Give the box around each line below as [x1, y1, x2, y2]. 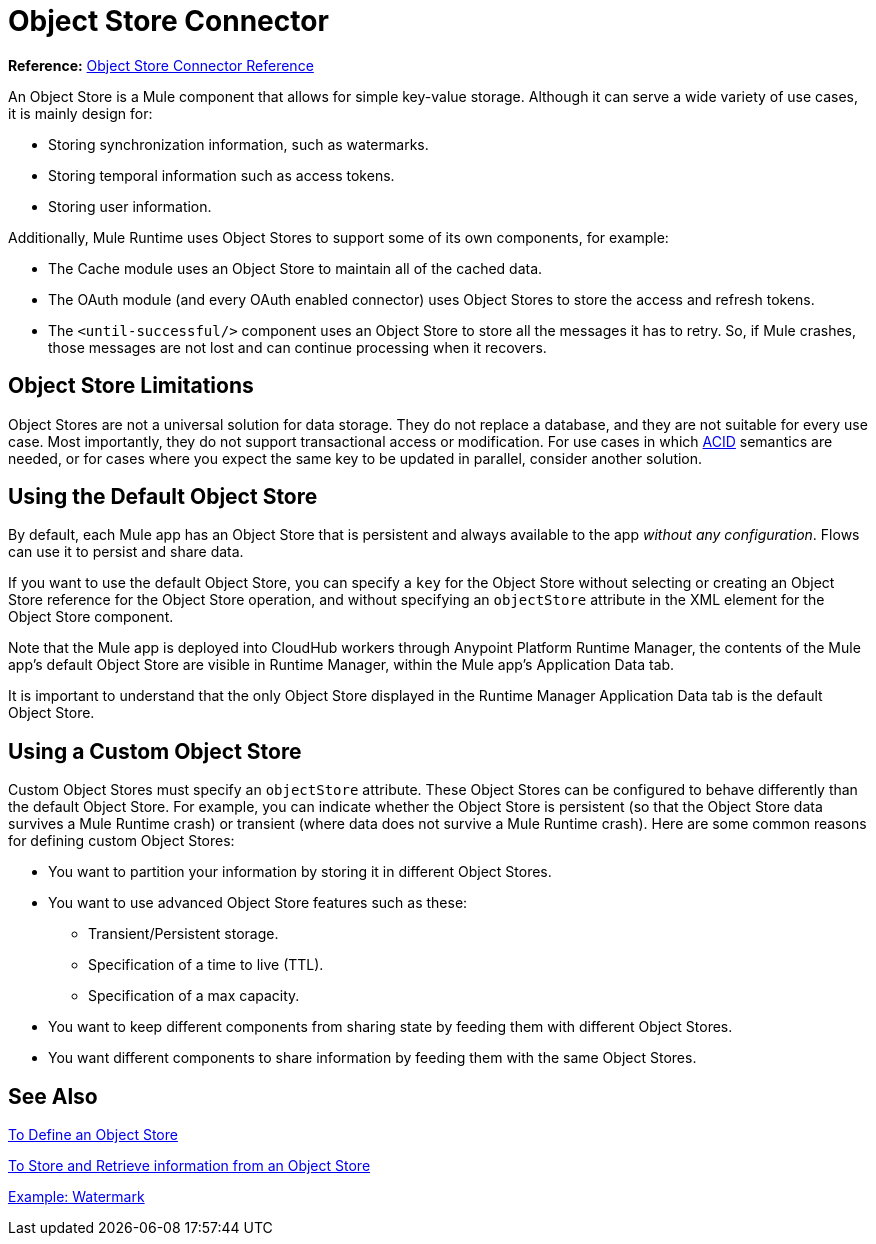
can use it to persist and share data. [8, 543, 244, 561]
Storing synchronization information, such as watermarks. [48, 135, 429, 153]
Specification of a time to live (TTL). [88, 956, 324, 974]
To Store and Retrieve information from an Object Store [8, 1157, 371, 1175]
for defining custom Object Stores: [8, 832, 235, 850]
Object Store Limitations [8, 373, 254, 399]
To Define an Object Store [8, 1126, 178, 1144]
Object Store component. [8, 608, 174, 626]
